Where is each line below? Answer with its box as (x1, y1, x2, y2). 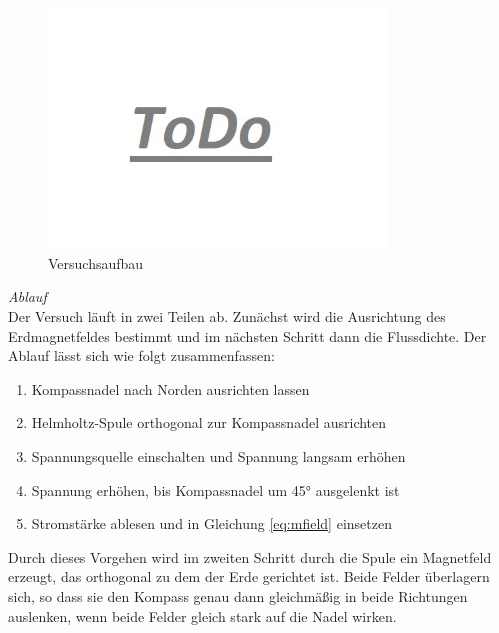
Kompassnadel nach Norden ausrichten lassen (31, 378, 310, 399)
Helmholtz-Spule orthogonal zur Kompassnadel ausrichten (31, 412, 387, 433)
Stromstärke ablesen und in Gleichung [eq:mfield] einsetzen (31, 513, 392, 534)
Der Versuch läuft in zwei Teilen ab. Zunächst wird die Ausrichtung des (8, 305, 446, 326)
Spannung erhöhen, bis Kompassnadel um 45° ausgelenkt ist (31, 479, 400, 500)
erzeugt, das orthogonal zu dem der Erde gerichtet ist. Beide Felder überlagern (8, 566, 490, 587)
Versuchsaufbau (48, 252, 144, 273)
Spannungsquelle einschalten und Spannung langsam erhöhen (31, 445, 406, 466)
